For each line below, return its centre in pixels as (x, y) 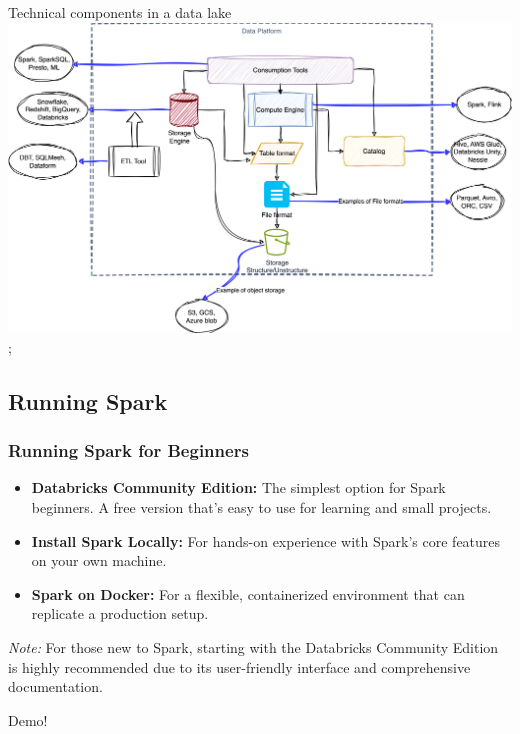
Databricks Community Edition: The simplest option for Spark (238, 487)
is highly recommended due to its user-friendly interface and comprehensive (239, 666)
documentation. (55, 686)
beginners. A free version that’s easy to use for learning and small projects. (261, 506)
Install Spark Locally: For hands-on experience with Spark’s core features (266, 540)
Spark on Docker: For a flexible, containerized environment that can (248, 593)
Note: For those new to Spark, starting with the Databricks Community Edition (253, 646)
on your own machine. (99, 560)
